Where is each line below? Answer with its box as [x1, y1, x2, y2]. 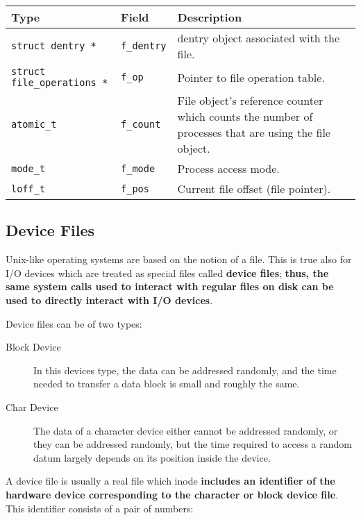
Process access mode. [177, 160, 280, 176]
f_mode [121, 162, 156, 174]
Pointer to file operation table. [177, 69, 325, 85]
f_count [121, 119, 161, 130]
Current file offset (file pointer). [177, 181, 331, 196]
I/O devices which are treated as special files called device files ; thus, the [6, 265, 329, 280]
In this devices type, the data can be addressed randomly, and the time [33, 362, 337, 377]
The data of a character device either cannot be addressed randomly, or [33, 423, 338, 437]
